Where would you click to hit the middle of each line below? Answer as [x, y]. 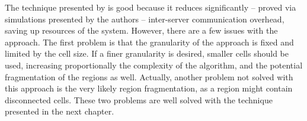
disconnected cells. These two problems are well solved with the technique [139, 99]
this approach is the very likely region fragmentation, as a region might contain [149, 88]
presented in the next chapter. [60, 111]
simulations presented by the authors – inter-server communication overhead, [145, 19]
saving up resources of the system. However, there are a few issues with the [141, 30]
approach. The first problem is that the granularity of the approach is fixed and [149, 42]
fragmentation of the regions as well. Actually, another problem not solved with [149, 76]
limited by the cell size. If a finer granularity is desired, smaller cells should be [147, 53]
